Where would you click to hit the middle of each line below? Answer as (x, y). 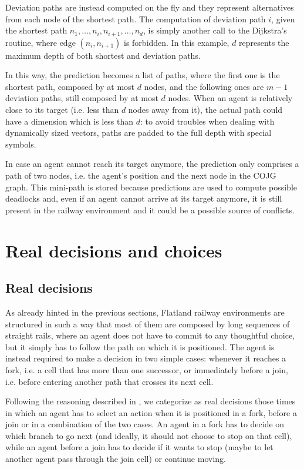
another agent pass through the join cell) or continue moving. (116, 459)
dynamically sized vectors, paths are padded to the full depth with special (139, 133)
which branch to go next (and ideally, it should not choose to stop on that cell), (149, 435)
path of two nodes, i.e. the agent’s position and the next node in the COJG (141, 175)
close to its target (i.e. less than (62, 110)
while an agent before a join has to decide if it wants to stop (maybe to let (139, 447)
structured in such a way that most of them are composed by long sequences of (148, 324)
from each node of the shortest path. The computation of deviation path (136, 19)
